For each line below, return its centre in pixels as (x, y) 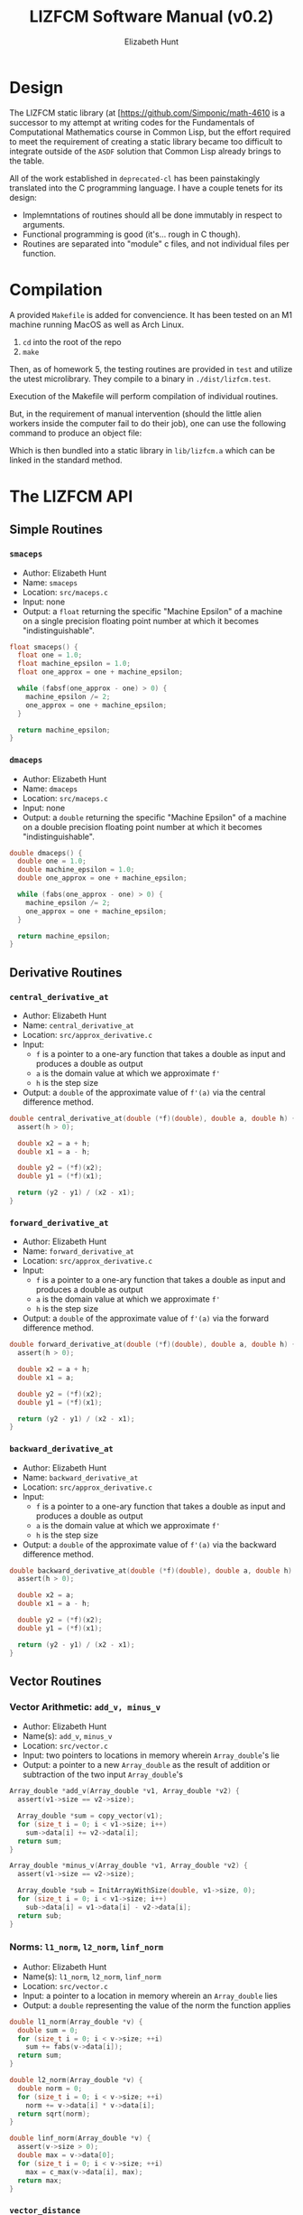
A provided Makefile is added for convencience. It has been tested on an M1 (151, 314)
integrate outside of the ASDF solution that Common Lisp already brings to (145, 151)
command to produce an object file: (76, 433)
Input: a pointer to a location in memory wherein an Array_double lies (150, 1995)
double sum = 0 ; (48, 2030)
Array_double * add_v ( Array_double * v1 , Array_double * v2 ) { (125, 1791)
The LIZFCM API (71, 496)
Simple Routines (56, 530)
